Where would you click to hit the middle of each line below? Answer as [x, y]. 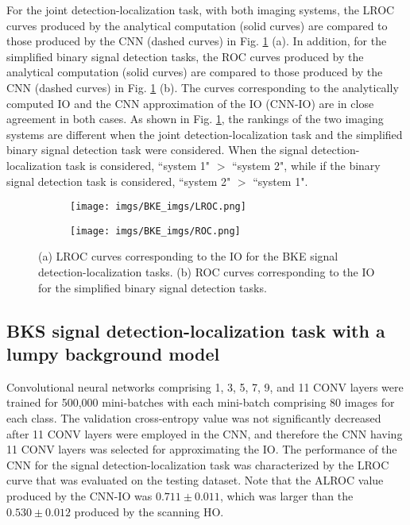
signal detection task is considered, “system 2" [119, 181]
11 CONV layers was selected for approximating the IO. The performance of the [202, 449]
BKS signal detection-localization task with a [196, 330]
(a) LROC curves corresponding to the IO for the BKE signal [188, 256]
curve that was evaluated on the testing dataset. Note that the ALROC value [195, 480]
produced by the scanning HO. [149, 511]
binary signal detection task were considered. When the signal [157, 150]
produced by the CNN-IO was [79, 495]
